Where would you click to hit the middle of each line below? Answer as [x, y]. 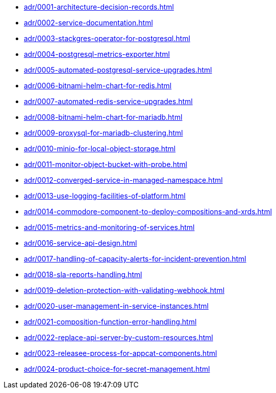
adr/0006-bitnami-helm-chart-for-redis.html [98, 86]
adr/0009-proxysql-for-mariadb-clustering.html [103, 133]
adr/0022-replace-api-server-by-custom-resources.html [118, 337]
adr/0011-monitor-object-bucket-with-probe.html [106, 164]
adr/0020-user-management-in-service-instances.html [116, 306]
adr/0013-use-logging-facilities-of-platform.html [105, 196]
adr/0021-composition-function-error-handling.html [110, 322]
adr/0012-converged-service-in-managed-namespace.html [123, 180]
